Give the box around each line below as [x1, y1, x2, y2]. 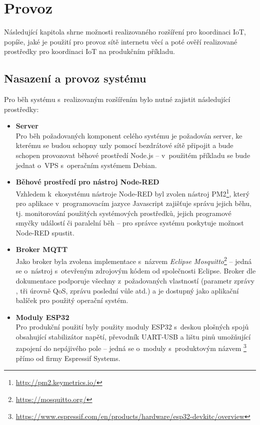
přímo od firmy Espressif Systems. [15, 352, 120, 363]
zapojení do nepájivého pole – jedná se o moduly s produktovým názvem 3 [15, 341, 246, 353]
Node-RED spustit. [15, 227, 74, 237]
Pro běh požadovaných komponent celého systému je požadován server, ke [15, 130, 242, 140]
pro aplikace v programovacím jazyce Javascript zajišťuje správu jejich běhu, [15, 198, 251, 208]
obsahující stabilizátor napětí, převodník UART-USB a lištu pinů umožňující [15, 331, 251, 341]
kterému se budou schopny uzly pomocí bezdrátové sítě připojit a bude [15, 140, 233, 150]
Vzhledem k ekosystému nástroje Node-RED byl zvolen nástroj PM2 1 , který [15, 186, 249, 198]
